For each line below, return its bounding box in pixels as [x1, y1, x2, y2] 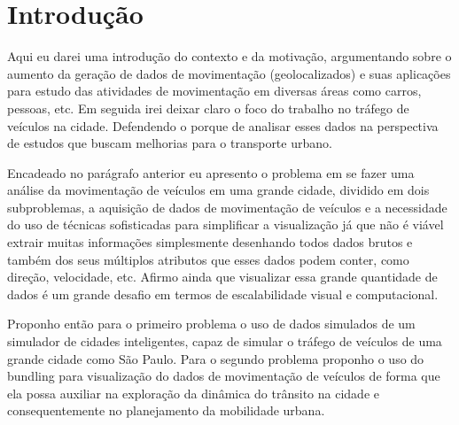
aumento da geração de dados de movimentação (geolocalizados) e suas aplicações [7, 64, 451, 82]
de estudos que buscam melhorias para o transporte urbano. [7, 134, 332, 152]
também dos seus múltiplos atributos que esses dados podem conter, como [7, 250, 409, 268]
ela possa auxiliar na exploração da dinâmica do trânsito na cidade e [7, 383, 379, 402]
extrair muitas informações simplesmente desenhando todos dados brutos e [7, 233, 413, 251]
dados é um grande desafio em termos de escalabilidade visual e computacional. [7, 284, 439, 303]
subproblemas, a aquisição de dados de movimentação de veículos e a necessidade [7, 197, 447, 216]
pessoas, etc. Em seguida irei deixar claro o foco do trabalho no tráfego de [7, 98, 409, 117]
